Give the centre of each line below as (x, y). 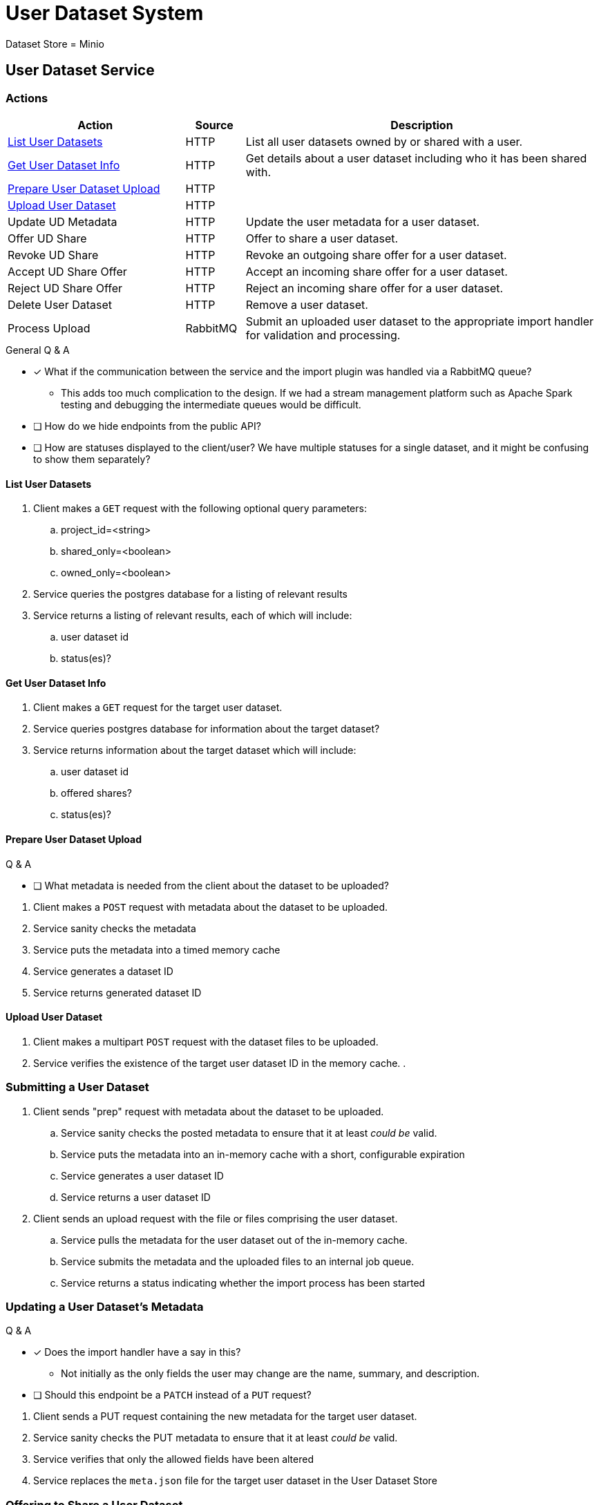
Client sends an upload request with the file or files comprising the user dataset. (216, 1218)
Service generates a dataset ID (103, 971)
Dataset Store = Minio (55, 44)
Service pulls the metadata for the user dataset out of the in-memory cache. (234, 1240)
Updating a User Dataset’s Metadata (105, 1306)
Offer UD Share (47, 238)
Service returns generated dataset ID (117, 992)
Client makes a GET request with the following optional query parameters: (200, 509)
